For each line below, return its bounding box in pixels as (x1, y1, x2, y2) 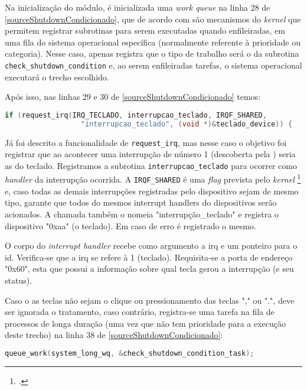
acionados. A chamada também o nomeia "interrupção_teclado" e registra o (5, 207, 279, 220)
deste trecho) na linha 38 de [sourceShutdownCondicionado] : (5, 329, 223, 341)
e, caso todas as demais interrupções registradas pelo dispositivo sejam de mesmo (5, 184, 299, 197)
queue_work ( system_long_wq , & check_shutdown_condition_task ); (5, 349, 254, 357)
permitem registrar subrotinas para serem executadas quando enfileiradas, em (5, 24, 285, 37)
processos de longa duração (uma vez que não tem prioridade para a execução (5, 317, 286, 329)
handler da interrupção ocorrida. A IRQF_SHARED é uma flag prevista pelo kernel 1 (5, 171, 301, 186)
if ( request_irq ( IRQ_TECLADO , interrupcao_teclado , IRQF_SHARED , (5, 110, 267, 119)
